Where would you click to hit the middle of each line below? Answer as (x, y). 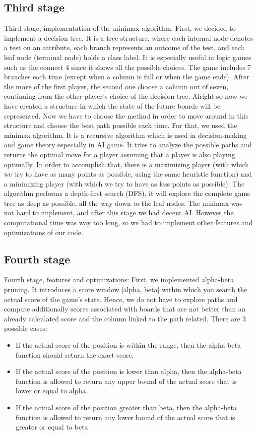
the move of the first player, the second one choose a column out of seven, (116, 86)
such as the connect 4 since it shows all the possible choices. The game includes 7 (128, 67)
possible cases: (26, 328)
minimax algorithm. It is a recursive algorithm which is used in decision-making (125, 135)
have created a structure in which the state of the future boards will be (112, 105)
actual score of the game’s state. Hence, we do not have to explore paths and (121, 299)
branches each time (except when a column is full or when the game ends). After (127, 77)
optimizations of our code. (44, 232)
